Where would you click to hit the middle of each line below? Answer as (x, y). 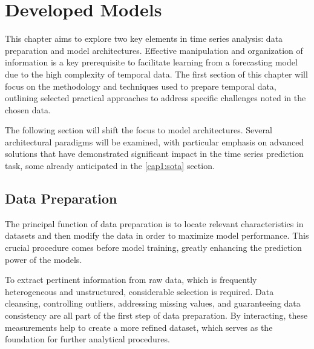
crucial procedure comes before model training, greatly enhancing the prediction (153, 248)
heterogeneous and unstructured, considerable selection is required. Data (139, 291)
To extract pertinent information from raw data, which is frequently (131, 280)
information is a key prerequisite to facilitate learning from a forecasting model (151, 62)
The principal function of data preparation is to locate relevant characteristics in (154, 223)
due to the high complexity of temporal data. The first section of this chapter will (156, 74)
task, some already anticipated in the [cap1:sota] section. (110, 166)
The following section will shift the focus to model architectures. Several (139, 130)
